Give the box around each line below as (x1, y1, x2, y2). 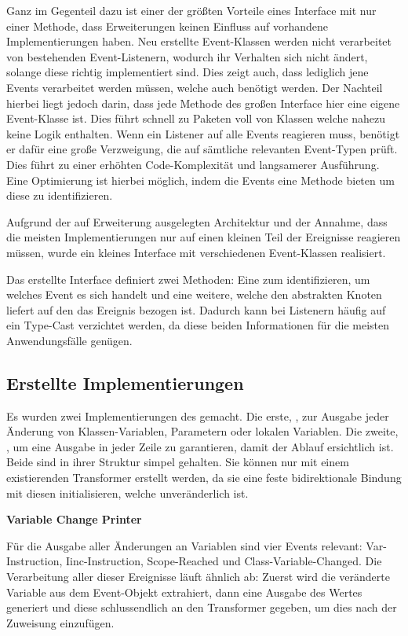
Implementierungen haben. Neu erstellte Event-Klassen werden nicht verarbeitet (6, 33, 392, 50)
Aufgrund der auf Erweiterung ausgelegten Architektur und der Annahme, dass (6, 213, 388, 230)
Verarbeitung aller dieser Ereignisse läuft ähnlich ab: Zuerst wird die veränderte (6, 568, 390, 585)
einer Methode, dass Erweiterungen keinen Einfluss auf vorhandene (6, 17, 329, 34)
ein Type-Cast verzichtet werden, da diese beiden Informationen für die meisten (6, 317, 390, 333)
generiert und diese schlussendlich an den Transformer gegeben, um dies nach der (6, 599, 397, 616)
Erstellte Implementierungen (6, 370, 244, 395)
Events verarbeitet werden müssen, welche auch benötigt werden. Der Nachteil (6, 79, 383, 95)
